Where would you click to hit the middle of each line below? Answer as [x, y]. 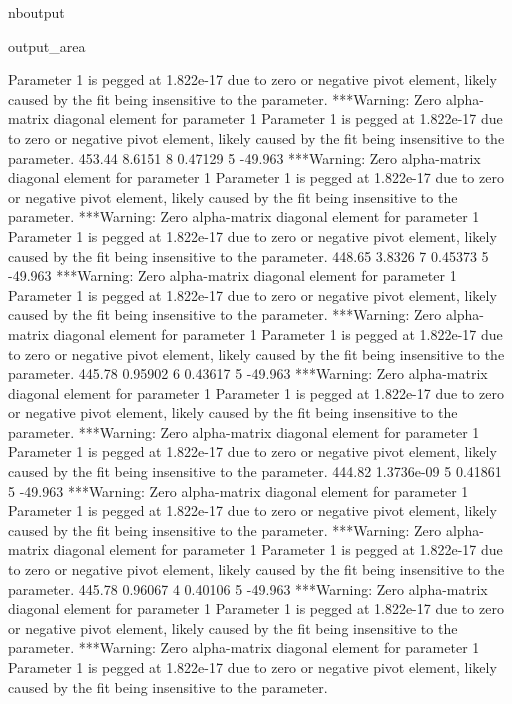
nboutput [36, 12]
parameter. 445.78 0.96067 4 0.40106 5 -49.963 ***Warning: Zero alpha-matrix [248, 588]
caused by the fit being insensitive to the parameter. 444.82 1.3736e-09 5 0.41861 [255, 471]
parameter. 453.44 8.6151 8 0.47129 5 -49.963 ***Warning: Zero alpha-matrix [244, 157]
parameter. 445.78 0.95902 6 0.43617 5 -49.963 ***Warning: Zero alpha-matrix [248, 373]
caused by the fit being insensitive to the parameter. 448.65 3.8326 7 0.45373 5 [248, 255]
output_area [47, 45]
